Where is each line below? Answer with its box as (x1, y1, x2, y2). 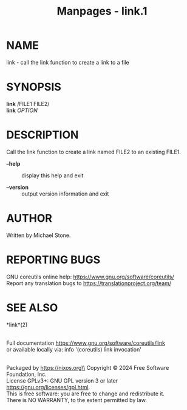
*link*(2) (6, 321, 28, 328)
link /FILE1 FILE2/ (6, 100, 50, 107)
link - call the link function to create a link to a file (6, 58, 129, 66)
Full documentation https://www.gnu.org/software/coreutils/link (6, 339, 166, 347)
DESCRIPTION (6, 128, 79, 142)
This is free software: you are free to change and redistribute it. (6, 390, 165, 397)
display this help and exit (21, 172, 84, 179)
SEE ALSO (6, 300, 58, 314)
